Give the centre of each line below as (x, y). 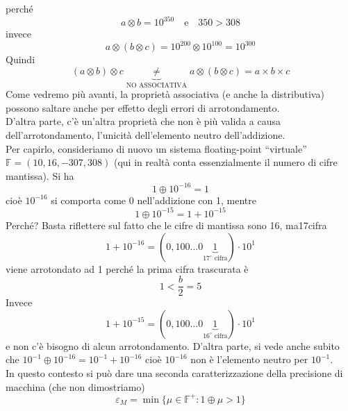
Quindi (20, 59)
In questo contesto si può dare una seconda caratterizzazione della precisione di (174, 373)
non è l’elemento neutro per (249, 359)
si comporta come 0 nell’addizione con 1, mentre (154, 200)
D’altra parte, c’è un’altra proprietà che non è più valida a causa (143, 121)
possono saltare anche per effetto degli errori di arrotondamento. (143, 107)
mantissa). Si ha (40, 175)
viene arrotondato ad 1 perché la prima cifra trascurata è (127, 268)
